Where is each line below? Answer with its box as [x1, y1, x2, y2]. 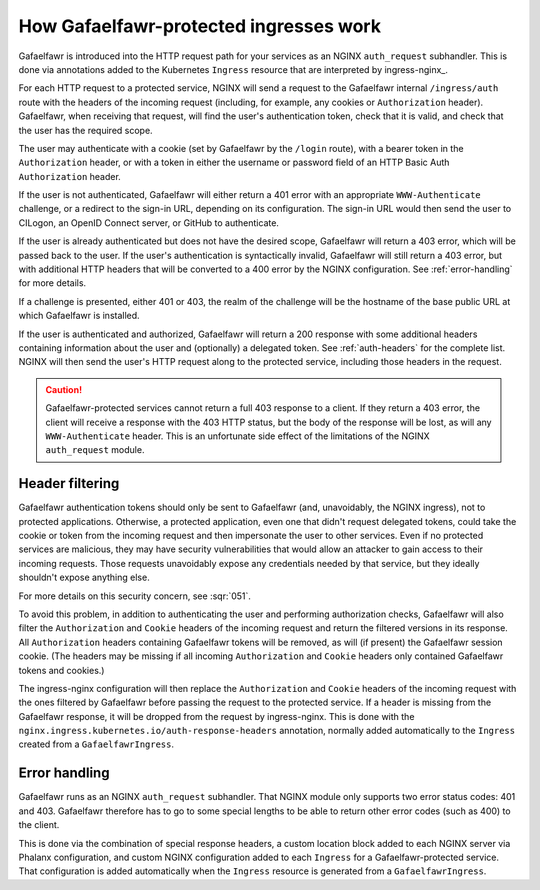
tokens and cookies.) [18, 664, 105, 676]
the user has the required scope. [18, 124, 154, 136]
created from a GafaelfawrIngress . [18, 738, 175, 750]
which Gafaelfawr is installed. [18, 310, 140, 322]
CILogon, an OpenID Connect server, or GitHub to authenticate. [18, 216, 280, 229]
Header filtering [18, 475, 120, 492]
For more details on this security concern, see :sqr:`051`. [18, 590, 252, 602]
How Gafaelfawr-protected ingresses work [18, 15, 382, 37]
